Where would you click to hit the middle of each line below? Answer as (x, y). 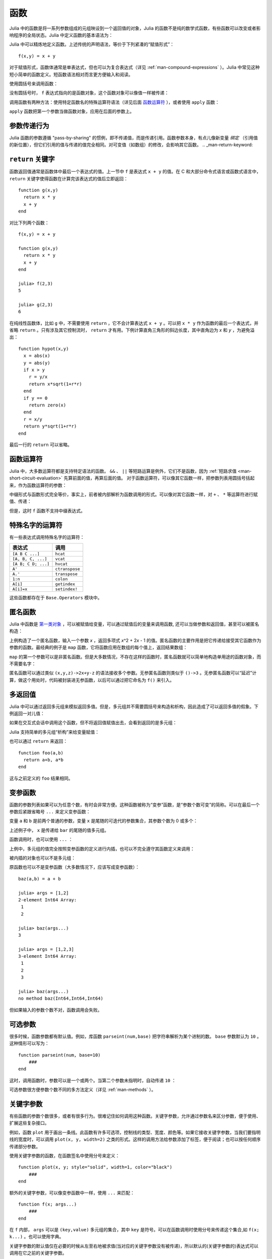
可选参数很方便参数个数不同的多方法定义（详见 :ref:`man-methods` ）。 (83, 1090)
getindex (65, 584)
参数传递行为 (29, 126)
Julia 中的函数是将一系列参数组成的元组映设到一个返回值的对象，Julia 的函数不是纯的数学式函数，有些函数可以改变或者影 (135, 28)
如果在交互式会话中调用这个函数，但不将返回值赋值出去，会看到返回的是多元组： (93, 723)
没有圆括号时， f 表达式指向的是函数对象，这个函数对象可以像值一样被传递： (89, 93)
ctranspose (67, 569)
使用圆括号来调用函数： (33, 84)
